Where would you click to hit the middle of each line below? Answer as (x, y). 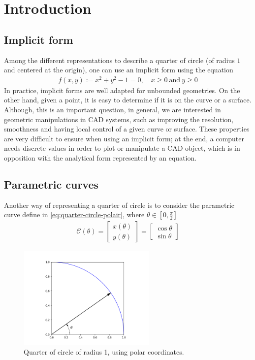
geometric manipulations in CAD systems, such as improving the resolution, (119, 119)
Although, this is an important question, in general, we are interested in (112, 110)
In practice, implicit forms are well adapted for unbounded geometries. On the (122, 90)
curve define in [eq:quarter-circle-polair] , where (74, 214)
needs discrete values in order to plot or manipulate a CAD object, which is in (122, 148)
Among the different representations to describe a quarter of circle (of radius (119, 60)
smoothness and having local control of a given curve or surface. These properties (127, 129)
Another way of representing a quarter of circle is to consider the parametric (119, 205)
